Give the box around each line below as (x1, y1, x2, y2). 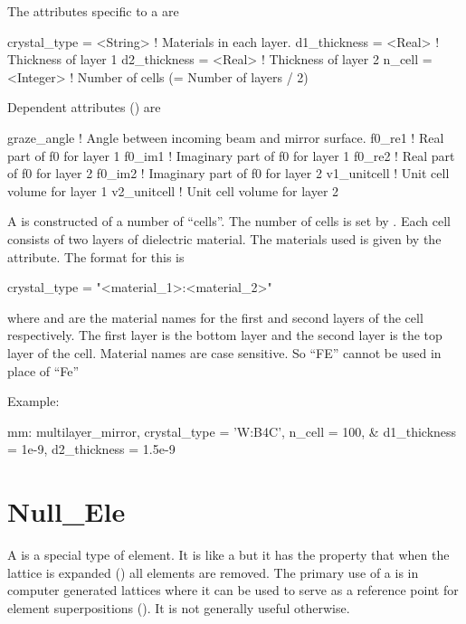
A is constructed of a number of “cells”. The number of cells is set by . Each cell (7, 212, 451, 231)
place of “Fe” (7, 361, 80, 380)
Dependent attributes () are (7, 98, 161, 117)
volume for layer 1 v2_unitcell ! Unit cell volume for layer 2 (7, 181, 339, 200)
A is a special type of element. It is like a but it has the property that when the (7, 545, 450, 563)
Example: (7, 392, 60, 411)
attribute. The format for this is (7, 247, 185, 266)
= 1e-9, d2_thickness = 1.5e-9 (7, 440, 176, 459)
